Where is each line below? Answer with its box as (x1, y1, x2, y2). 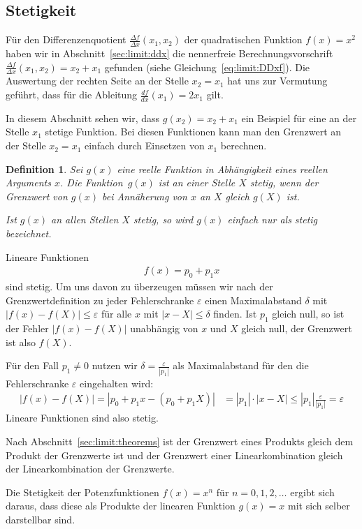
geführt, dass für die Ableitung (6, 87, 138, 102)
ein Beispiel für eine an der (241, 110, 356, 125)
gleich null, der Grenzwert (241, 321, 352, 336)
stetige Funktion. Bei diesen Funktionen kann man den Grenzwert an (45, 124, 342, 139)
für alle (101, 306, 132, 321)
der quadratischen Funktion (184, 32, 303, 47)
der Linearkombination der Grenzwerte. (6, 461, 175, 476)
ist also (6, 334, 36, 349)
